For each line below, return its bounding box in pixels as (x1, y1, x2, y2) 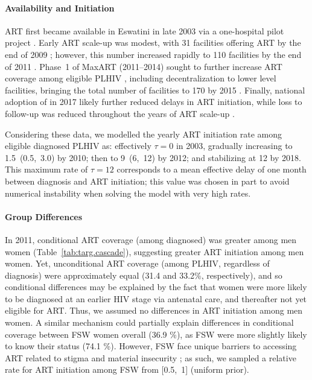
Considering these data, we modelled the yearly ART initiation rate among (5, 127, 282, 140)
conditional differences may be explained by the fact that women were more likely (5, 280, 307, 293)
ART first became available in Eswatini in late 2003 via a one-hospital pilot (5, 24, 284, 37)
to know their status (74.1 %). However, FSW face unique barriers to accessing (5, 340, 297, 352)
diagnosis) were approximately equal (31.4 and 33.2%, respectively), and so (5, 268, 282, 281)
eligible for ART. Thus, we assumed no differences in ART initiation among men (5, 304, 303, 317)
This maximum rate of (5, 163, 88, 176)
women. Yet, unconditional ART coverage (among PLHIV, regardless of (5, 257, 270, 270)
